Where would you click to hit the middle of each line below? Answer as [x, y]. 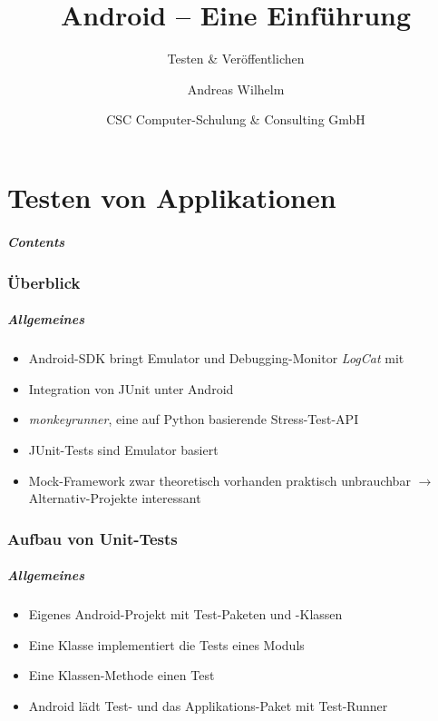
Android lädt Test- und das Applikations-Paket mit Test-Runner [208, 705]
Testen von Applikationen [172, 197]
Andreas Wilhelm [236, 89]
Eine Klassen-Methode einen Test [122, 675]
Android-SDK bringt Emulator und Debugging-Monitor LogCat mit [216, 358]
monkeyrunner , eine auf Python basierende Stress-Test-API [194, 419]
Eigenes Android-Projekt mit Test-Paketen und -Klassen [185, 614]
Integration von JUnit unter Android [131, 388]
